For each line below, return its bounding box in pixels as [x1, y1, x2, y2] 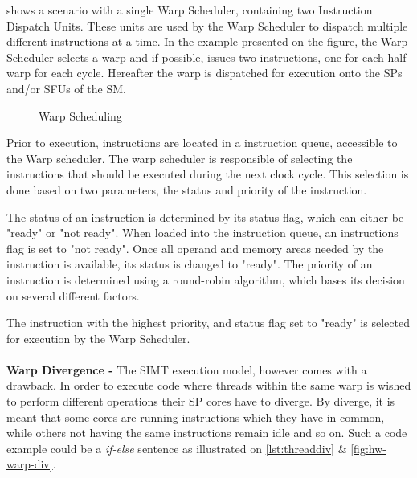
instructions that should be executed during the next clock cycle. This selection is [6, 165, 409, 182]
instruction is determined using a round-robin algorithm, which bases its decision [6, 271, 405, 288]
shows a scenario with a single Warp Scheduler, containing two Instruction [6, 2, 373, 18]
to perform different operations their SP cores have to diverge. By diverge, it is [6, 393, 395, 410]
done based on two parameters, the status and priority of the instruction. [6, 181, 367, 198]
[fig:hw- [350, 439, 386, 456]
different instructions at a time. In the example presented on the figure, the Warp [6, 33, 408, 50]
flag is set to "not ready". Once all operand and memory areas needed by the [6, 239, 384, 256]
